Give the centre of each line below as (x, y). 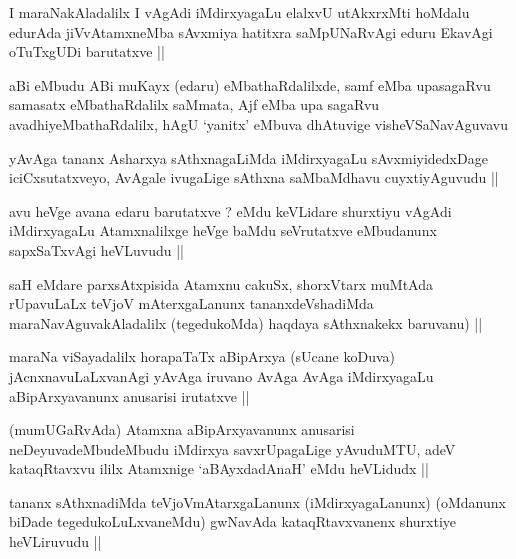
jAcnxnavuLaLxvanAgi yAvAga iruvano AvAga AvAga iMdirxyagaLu (221, 375)
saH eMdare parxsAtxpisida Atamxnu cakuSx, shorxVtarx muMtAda (221, 283)
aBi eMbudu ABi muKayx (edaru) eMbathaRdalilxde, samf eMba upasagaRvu (250, 84)
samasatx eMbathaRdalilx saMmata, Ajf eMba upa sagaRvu (194, 104)
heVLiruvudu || (55, 541)
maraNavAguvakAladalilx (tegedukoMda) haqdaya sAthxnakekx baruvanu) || (246, 322)
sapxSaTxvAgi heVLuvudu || (96, 249)
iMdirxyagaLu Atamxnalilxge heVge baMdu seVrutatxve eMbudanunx (223, 230)
